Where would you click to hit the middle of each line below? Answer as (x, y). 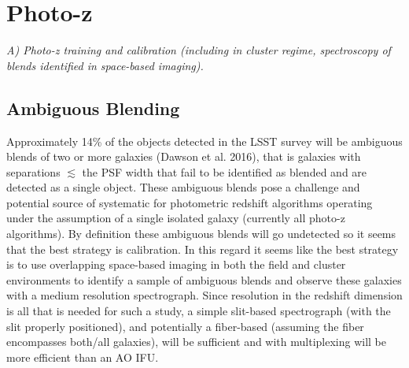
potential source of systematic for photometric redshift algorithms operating (190, 202)
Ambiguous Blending (93, 108)
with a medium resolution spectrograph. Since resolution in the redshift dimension (204, 295)
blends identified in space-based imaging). (105, 65)
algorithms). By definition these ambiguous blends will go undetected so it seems (201, 234)
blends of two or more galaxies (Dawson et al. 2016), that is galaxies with (184, 156)
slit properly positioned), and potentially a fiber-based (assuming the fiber (185, 326)
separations (33, 171)
